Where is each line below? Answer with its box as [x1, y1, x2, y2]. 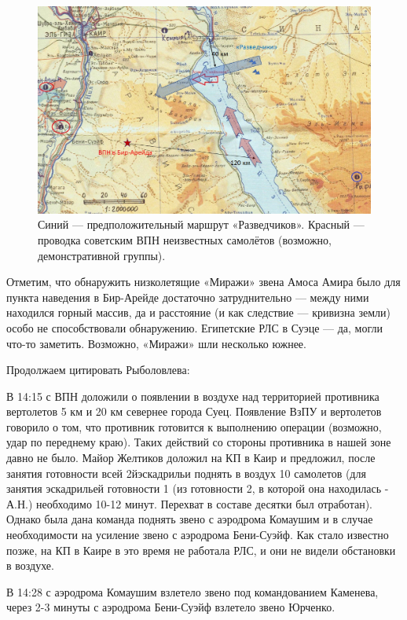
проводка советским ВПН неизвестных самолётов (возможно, [38, 231, 332, 248]
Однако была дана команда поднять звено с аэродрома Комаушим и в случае [6, 511, 373, 527]
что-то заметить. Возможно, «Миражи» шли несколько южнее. [6, 335, 306, 351]
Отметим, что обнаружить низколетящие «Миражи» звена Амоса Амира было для [6, 273, 401, 290]
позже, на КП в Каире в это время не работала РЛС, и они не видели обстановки [6, 541, 396, 558]
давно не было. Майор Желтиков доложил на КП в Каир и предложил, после [6, 449, 376, 466]
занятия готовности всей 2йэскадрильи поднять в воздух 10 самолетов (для [6, 464, 366, 481]
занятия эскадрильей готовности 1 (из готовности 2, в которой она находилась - [6, 480, 389, 497]
